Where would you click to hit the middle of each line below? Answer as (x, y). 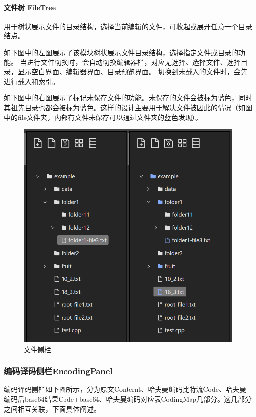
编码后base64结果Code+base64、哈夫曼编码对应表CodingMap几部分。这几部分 (128, 399)
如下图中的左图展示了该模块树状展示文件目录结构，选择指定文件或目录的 (121, 52)
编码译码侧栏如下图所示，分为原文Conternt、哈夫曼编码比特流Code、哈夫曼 (125, 389)
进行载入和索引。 (32, 81)
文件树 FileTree (30, 7)
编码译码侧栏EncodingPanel (58, 371)
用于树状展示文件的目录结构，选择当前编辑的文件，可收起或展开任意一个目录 (128, 26)
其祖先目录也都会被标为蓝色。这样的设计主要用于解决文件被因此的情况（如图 (128, 107)
